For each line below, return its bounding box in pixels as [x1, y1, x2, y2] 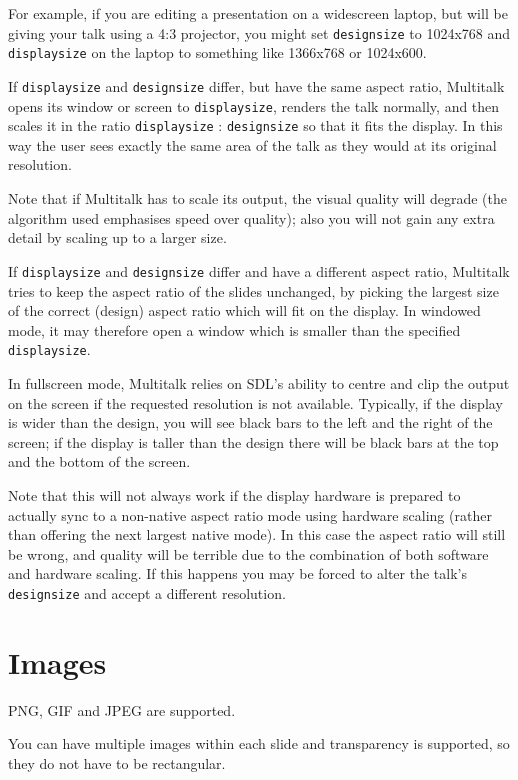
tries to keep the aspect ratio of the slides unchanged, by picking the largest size [8, 280, 499, 301]
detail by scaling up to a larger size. [8, 227, 227, 248]
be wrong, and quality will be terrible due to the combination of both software [8, 543, 489, 564]
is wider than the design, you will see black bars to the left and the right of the [8, 412, 493, 433]
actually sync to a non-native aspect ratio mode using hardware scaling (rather [8, 504, 492, 525]
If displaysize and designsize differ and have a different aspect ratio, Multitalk [8, 260, 510, 281]
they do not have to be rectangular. [8, 752, 226, 773]
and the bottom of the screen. [8, 451, 191, 472]
